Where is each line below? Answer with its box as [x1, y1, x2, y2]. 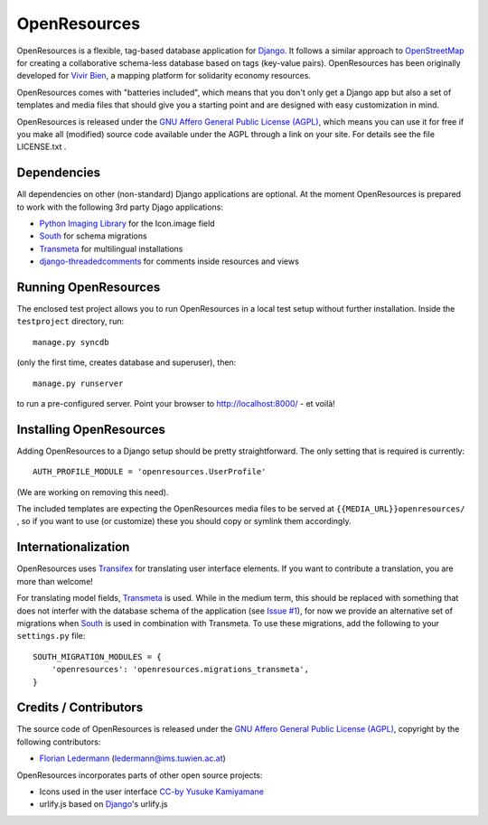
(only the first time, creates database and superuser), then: [16, 357, 237, 368]
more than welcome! [16, 576, 94, 586]
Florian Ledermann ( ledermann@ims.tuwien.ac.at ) [39, 753, 226, 764]
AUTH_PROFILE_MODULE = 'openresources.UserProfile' [33, 466, 267, 477]
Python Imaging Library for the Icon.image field [39, 218, 216, 229]
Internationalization [16, 539, 130, 555]
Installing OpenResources [16, 421, 166, 437]
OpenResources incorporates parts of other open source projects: [16, 769, 263, 781]
